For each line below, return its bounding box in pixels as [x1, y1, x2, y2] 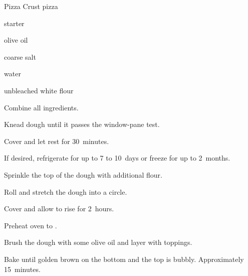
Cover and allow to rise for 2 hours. [4, 203, 114, 214]
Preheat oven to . [4, 220, 57, 230]
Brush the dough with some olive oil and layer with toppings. [4, 237, 192, 247]
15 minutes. [4, 263, 41, 274]
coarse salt [4, 51, 36, 62]
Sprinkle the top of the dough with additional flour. [4, 169, 162, 180]
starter [4, 18, 25, 28]
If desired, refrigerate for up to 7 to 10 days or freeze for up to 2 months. [4, 153, 230, 163]
